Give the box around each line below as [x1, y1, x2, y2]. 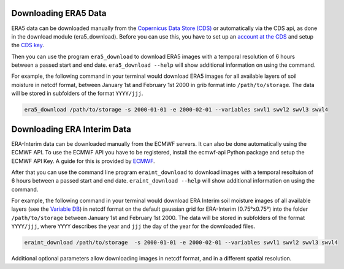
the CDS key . [11, 42, 44, 49]
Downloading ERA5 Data [11, 8, 107, 18]
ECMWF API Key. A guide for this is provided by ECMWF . [11, 157, 156, 165]
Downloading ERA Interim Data [11, 124, 131, 134]
